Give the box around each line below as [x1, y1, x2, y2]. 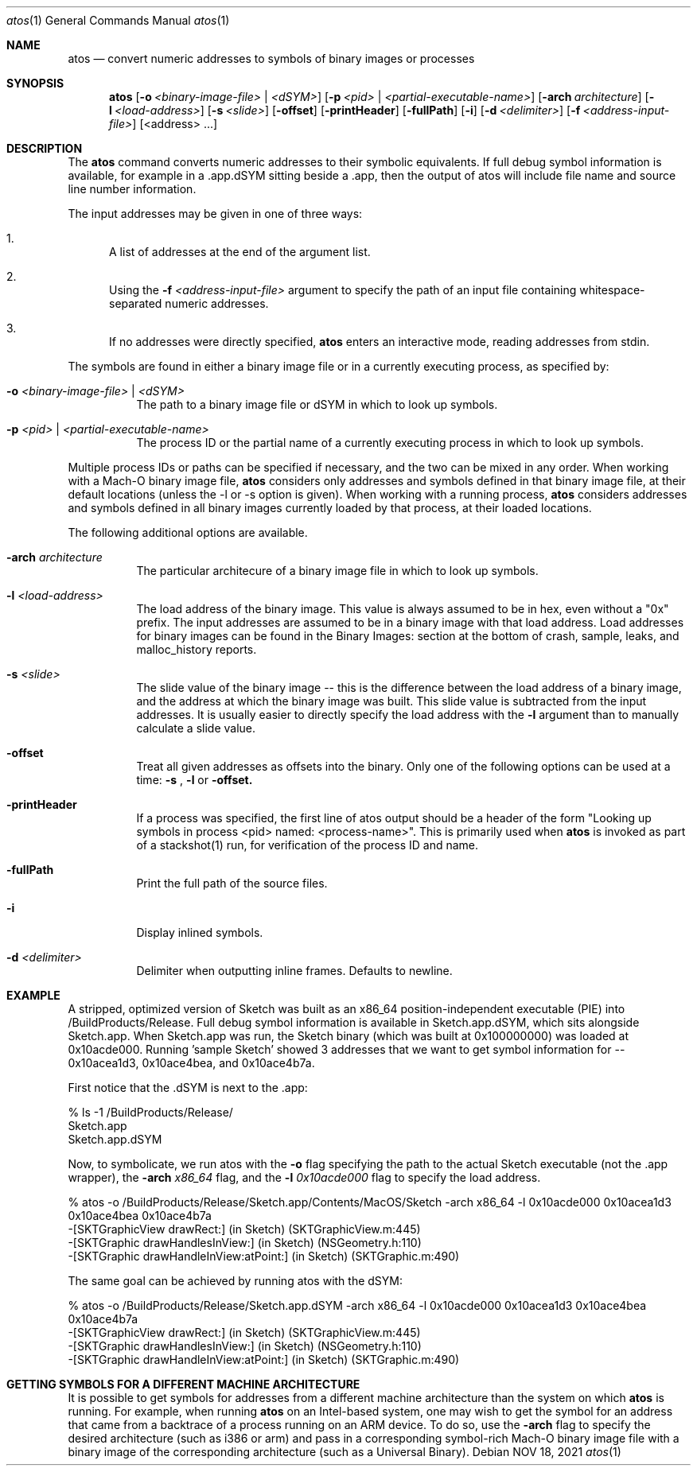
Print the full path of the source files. [136, 876, 328, 890]
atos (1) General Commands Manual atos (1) [6, 14, 230, 27]
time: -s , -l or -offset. [136, 773, 253, 786]
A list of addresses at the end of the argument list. [109, 245, 371, 258]
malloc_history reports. [136, 643, 257, 656]
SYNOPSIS [6, 76, 64, 90]
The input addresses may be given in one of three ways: [68, 207, 363, 220]
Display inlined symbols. [136, 926, 263, 939]
